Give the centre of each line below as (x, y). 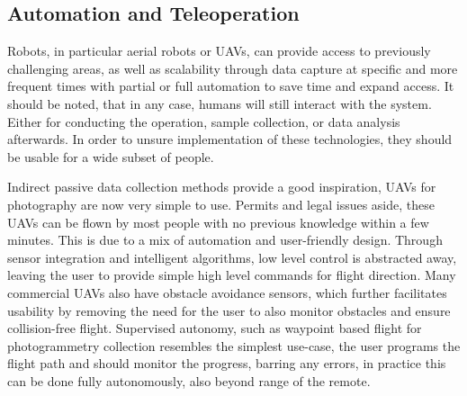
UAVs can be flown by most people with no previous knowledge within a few (218, 222)
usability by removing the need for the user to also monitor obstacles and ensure (229, 310)
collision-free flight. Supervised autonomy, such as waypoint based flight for (215, 328)
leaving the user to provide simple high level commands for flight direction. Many (232, 275)
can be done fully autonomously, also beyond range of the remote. (189, 380)
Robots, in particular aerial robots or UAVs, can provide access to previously (219, 51)
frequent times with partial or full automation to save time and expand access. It (231, 86)
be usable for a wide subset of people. (111, 156)
